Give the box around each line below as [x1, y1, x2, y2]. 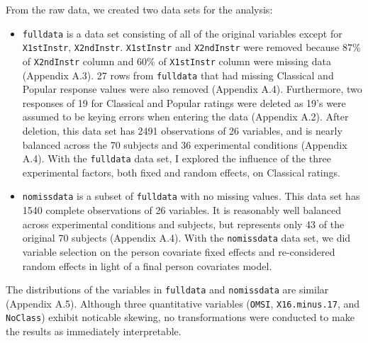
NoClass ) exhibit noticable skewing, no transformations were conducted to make [6, 310, 355, 325]
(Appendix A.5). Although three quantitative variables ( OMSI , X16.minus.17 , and [6, 296, 359, 310]
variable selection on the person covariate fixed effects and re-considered [22, 244, 335, 259]
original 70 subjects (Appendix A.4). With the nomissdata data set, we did [22, 230, 351, 245]
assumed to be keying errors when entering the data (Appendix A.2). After [22, 109, 349, 124]
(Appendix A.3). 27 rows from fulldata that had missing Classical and [22, 67, 334, 82]
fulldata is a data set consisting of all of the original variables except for [22, 26, 342, 40]
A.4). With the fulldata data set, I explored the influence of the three [22, 151, 331, 166]
